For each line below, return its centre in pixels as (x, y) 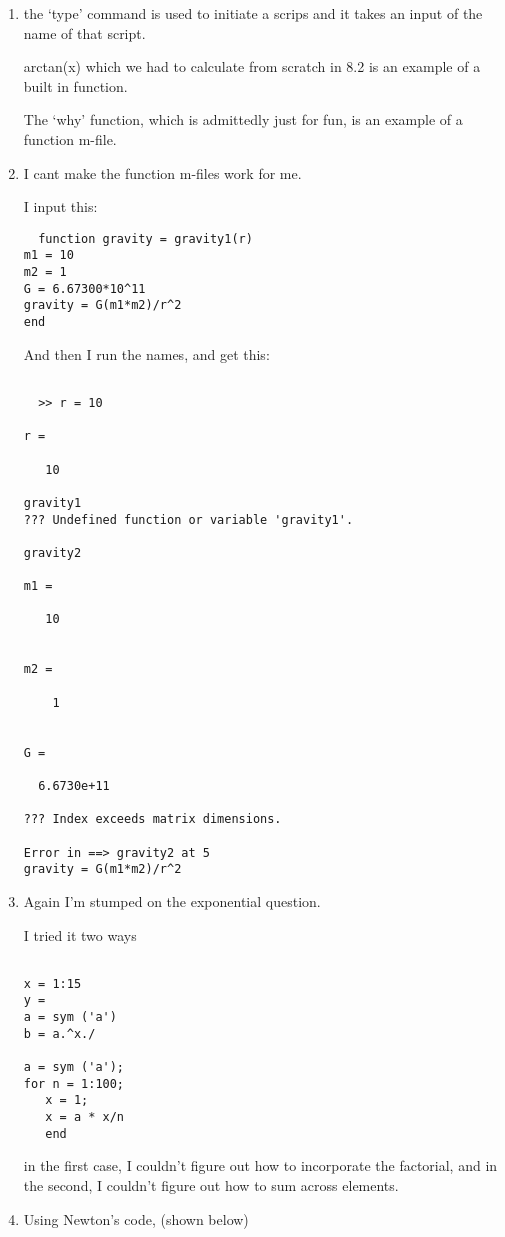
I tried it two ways (80, 934)
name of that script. (84, 32)
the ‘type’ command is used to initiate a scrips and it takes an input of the (253, 13)
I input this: (60, 206)
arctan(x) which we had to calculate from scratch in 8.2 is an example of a (252, 66)
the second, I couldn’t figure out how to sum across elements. (211, 1184)
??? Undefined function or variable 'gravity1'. (188, 519)
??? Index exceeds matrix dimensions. (152, 819)
